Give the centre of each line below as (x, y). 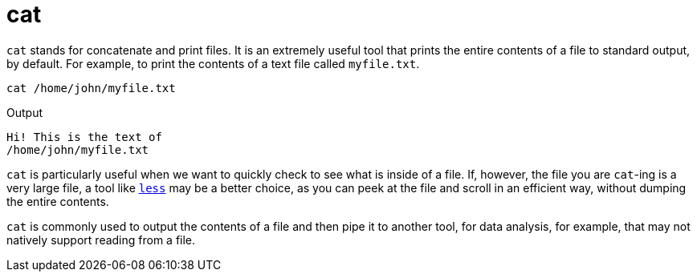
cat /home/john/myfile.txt (91, 88)
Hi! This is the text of (84, 137)
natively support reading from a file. (101, 240)
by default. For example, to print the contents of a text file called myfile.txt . (213, 63)
